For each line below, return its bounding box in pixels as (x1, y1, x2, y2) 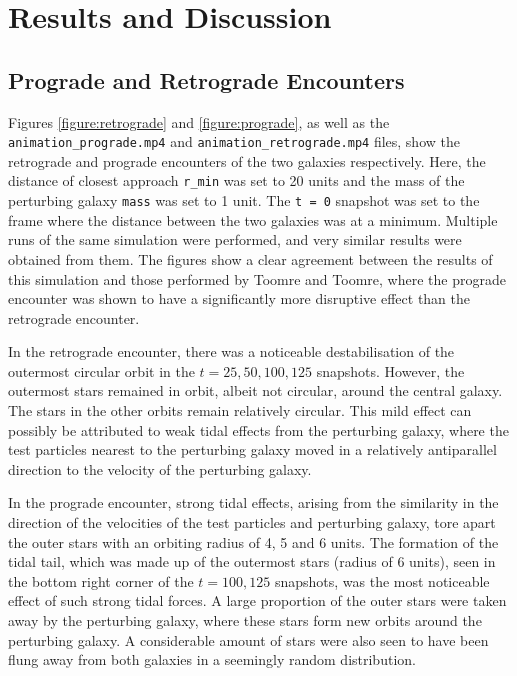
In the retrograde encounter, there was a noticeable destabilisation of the (8, 341, 455, 362)
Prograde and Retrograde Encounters (8, 64, 405, 95)
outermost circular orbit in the (8, 360, 195, 381)
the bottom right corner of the (8, 570, 194, 591)
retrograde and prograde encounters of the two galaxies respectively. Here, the (8, 150, 486, 171)
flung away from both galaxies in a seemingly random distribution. (8, 649, 416, 670)
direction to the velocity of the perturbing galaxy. (8, 458, 312, 479)
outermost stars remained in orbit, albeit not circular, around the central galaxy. (8, 380, 503, 401)
